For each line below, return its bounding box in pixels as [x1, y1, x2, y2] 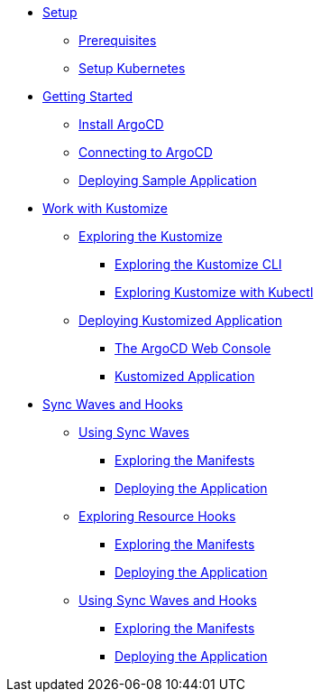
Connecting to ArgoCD [78, 144, 213, 160]
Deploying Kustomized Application [78, 312, 282, 328]
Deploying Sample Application [78, 172, 257, 188]
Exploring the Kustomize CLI [115, 256, 282, 272]
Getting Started [42, 89, 133, 104]
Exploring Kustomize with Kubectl [115, 284, 314, 300]
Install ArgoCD [78, 116, 164, 132]
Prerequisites [78, 33, 157, 48]
